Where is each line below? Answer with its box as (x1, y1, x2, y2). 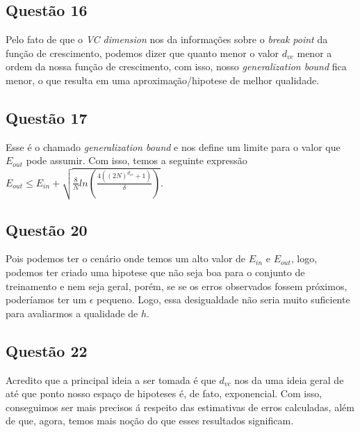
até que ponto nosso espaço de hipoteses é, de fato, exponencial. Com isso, (6, 386, 322, 401)
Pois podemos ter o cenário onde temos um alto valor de (6, 251, 246, 266)
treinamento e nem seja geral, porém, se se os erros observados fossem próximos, (6, 278, 347, 293)
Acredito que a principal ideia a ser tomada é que (6, 372, 216, 387)
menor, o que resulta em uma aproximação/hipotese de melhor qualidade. (6, 72, 320, 87)
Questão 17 (6, 106, 88, 128)
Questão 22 (6, 339, 88, 361)
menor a (297, 45, 332, 60)
